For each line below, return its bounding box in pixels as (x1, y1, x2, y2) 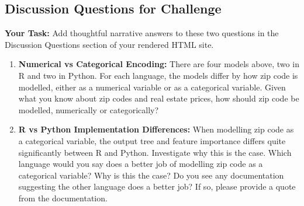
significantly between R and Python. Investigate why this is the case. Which (18, 146, 292, 158)
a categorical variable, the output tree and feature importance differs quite (18, 134, 286, 146)
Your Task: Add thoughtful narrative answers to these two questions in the (5, 27, 279, 39)
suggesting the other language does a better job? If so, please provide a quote (18, 180, 296, 193)
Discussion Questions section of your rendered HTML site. (5, 38, 214, 50)
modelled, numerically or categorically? (18, 103, 159, 116)
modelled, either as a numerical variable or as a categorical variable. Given (18, 81, 286, 93)
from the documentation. (18, 191, 108, 204)
